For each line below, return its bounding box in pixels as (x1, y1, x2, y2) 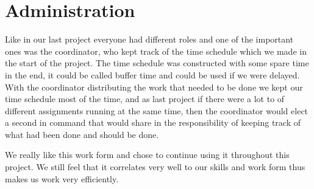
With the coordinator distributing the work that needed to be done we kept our (5, 80, 303, 93)
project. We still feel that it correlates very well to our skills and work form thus (5, 160, 305, 173)
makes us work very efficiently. (5, 172, 119, 185)
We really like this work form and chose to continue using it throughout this (5, 148, 290, 161)
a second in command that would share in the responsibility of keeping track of (5, 116, 301, 129)
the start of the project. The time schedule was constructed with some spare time (5, 57, 309, 69)
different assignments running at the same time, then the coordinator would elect (5, 104, 309, 117)
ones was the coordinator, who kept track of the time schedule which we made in (5, 44, 307, 57)
